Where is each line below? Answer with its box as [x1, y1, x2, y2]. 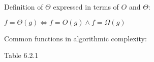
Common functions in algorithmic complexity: [4, 33, 147, 43]
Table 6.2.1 [4, 50, 39, 60]
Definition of [4, 2, 43, 12]
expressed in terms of [53, 2, 119, 12]
